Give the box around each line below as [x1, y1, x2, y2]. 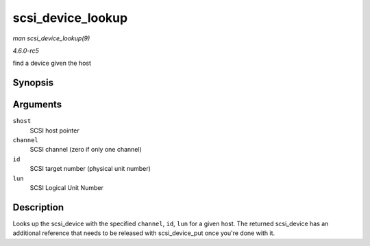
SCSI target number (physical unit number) [29, 165, 151, 173]
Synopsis [12, 77, 54, 89]
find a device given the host [12, 59, 92, 68]
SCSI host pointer [29, 126, 79, 135]
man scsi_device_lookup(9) [12, 34, 90, 42]
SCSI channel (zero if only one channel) [29, 146, 142, 154]
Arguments [12, 99, 62, 111]
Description [12, 202, 64, 213]
